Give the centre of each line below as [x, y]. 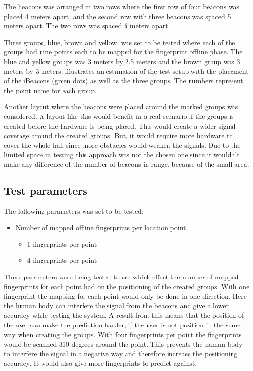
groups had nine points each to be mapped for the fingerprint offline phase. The [123, 52]
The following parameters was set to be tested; [74, 211]
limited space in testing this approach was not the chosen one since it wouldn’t [122, 154]
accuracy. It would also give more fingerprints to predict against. [101, 363]
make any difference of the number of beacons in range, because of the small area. [126, 164]
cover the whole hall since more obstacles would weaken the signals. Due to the [122, 145]
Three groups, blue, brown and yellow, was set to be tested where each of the [120, 42]
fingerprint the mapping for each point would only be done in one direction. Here [125, 296]
